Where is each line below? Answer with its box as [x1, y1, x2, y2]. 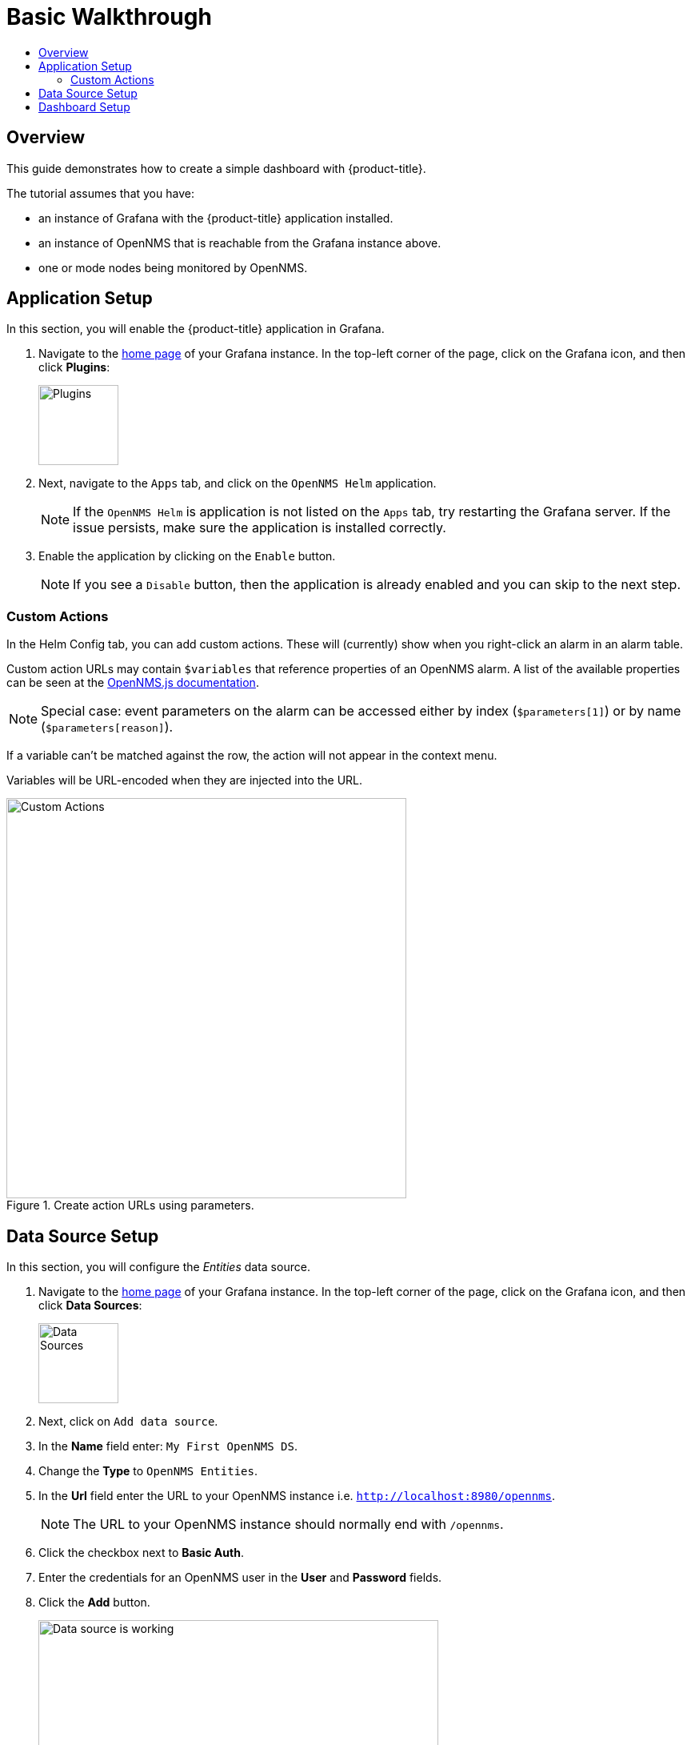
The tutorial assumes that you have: [6, 186, 194, 200]
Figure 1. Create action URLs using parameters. [6, 1198, 254, 1213]
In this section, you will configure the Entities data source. [6, 1260, 310, 1274]
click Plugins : [38, 360, 110, 375]
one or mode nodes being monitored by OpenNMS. [38, 260, 308, 275]
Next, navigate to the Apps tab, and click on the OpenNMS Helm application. [38, 476, 437, 491]
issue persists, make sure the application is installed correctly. [73, 519, 446, 536]
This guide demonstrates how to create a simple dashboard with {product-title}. [6, 161, 426, 175]
